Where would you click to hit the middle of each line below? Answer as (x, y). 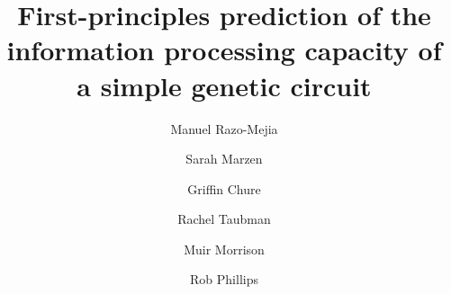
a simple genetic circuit (224, 85)
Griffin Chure (224, 188)
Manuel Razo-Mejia (224, 128)
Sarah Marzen (224, 159)
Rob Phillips (224, 279)
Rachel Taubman (224, 219)
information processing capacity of (224, 50)
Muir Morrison (224, 249)
